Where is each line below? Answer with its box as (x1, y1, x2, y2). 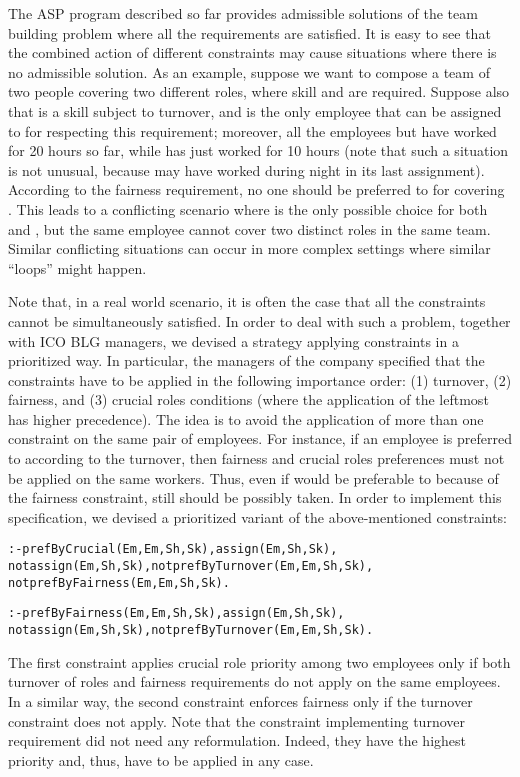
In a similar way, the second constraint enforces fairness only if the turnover (8, 690, 473, 711)
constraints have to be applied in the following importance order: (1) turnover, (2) (8, 369, 512, 390)
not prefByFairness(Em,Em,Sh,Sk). (8, 575, 230, 590)
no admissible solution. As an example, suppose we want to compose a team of (8, 61, 490, 82)
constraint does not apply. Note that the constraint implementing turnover (8, 710, 465, 731)
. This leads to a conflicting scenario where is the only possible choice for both (8, 198, 488, 219)
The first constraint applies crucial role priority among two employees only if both (8, 651, 511, 672)
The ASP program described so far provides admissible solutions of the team (8, 3, 478, 23)
